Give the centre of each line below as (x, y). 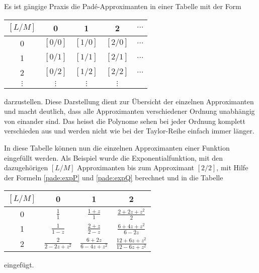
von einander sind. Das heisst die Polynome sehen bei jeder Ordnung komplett (125, 121)
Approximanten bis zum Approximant (136, 167)
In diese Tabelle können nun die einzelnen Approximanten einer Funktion (117, 147)
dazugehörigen (26, 167)
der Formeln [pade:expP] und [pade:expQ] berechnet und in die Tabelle (114, 177)
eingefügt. (19, 264)
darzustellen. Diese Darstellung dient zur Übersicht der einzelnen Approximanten (129, 101)
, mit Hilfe (232, 167)
